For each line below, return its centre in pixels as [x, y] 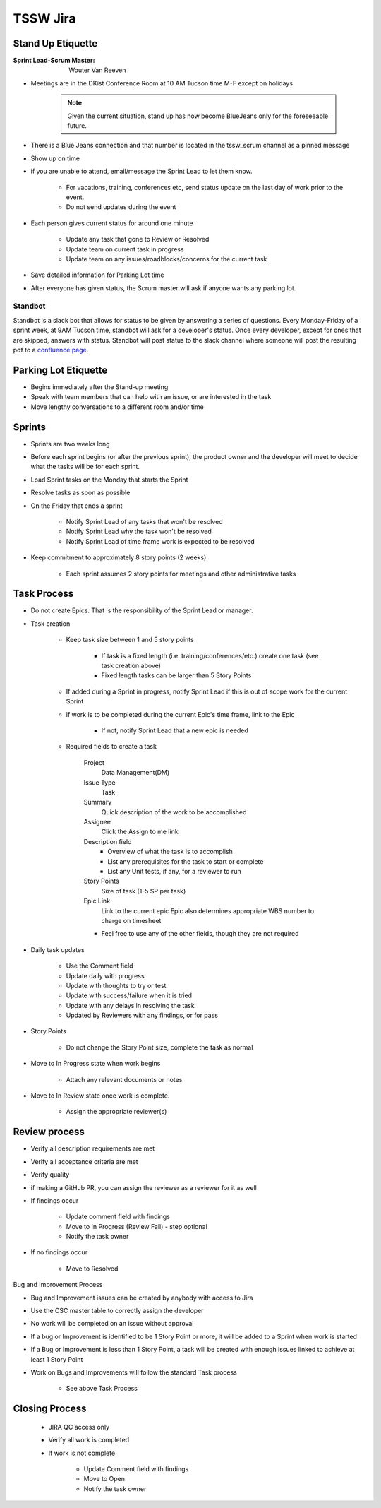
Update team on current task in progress [125, 249]
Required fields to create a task [111, 747]
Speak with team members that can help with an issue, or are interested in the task [151, 397]
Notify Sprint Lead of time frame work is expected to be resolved [161, 541]
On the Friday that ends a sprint [77, 506]
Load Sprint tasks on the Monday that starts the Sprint [109, 480]
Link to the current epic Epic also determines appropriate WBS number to [207, 910]
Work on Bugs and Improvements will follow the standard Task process [134, 1372]
